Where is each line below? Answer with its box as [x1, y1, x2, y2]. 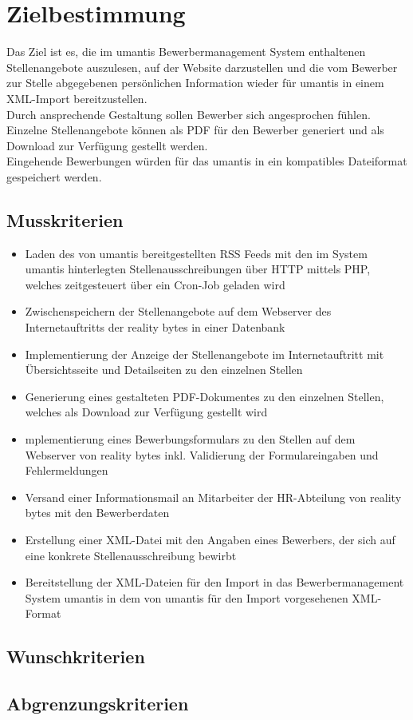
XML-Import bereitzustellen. [6, 90, 147, 106]
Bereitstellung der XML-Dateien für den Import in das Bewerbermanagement [25, 574, 404, 591]
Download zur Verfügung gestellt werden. [6, 137, 208, 153]
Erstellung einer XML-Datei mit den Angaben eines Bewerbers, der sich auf [25, 531, 395, 547]
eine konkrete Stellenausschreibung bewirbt [25, 547, 237, 563]
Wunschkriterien [6, 644, 145, 669]
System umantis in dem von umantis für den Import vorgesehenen [25, 589, 348, 606]
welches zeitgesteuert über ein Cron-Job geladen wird [25, 276, 285, 292]
